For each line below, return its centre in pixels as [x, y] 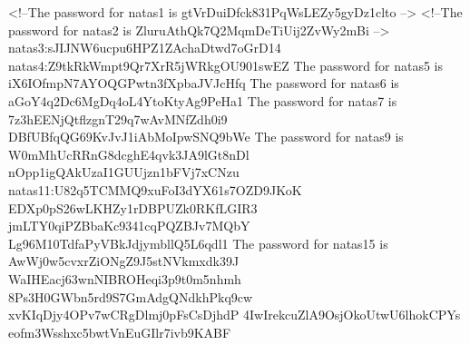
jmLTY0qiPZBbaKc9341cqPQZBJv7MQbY [129, 226]
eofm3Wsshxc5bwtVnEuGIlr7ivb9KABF [120, 332]
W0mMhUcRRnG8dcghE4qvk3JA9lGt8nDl [129, 154]
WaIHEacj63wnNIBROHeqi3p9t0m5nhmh [125, 278]
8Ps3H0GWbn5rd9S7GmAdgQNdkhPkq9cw [131, 296]
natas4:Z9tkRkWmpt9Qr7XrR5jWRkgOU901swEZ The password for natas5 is [225, 65]
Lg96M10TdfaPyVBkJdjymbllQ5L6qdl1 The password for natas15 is [198, 243]
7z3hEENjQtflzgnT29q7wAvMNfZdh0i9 [118, 118]
